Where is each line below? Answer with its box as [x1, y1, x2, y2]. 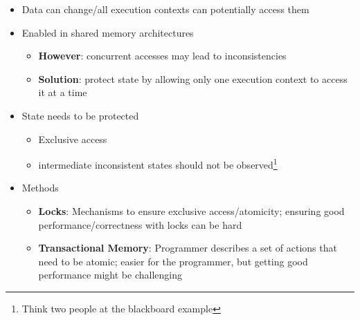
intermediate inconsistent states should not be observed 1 [38, 156, 278, 171]
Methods [21, 180, 59, 195]
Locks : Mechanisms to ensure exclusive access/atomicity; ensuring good [38, 204, 345, 218]
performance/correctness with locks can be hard [38, 217, 242, 232]
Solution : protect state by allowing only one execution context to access [38, 71, 348, 86]
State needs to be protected [21, 108, 139, 122]
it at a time [38, 85, 87, 100]
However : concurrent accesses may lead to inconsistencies [38, 48, 287, 63]
